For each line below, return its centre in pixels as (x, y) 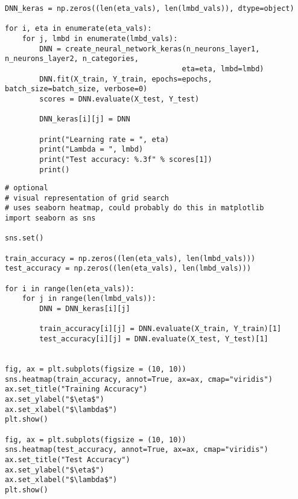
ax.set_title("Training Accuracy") (76, 389)
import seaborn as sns (50, 218)
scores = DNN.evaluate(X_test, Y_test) (119, 99)
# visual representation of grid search (87, 198)
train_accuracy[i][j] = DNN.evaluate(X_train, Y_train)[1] (160, 329)
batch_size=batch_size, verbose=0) (76, 89)
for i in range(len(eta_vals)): (70, 288)
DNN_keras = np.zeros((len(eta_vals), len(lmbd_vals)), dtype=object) (150, 8)
